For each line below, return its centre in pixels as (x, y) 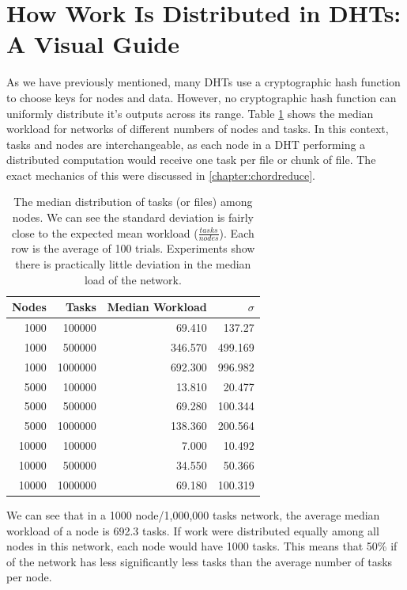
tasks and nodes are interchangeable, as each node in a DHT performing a (186, 144)
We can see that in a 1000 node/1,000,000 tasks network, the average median (193, 514)
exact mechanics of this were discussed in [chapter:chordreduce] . (161, 175)
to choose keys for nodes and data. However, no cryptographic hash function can (202, 97)
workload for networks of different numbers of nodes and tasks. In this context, (198, 129)
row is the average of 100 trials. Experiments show (133, 248)
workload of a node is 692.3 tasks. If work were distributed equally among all (193, 530)
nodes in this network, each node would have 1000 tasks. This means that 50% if (202, 546)
